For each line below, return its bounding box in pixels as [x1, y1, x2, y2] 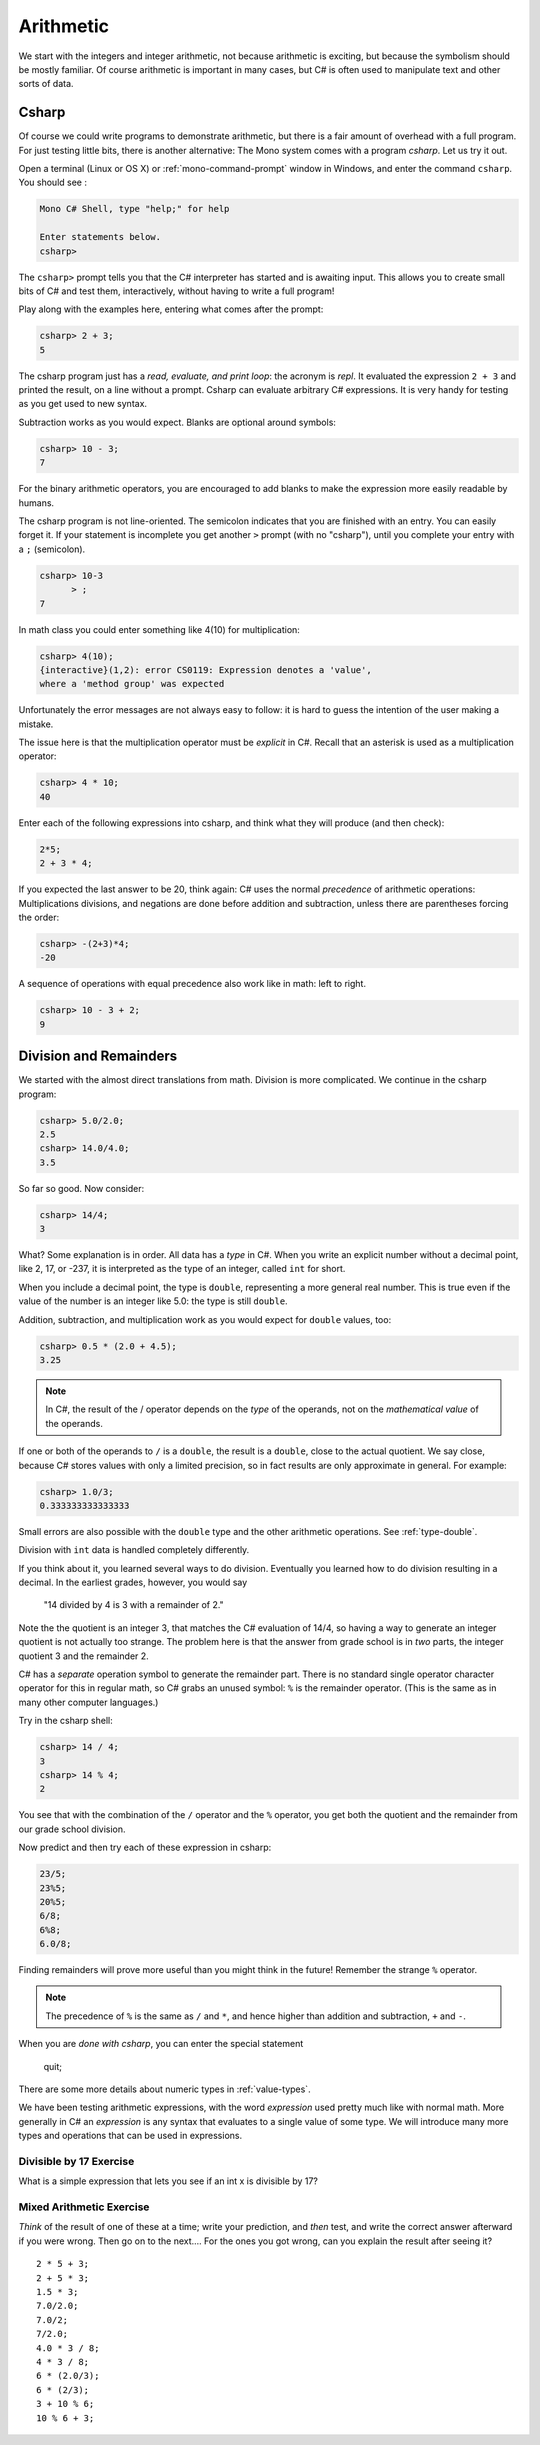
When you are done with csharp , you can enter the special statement [18, 2038, 304, 2050]
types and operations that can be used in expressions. [18, 2130, 243, 2142]
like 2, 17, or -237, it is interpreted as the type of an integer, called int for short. [18, 1263, 346, 1275]
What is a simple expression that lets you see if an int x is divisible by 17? [18, 2175, 319, 2187]
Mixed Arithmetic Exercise [18, 2200, 150, 2214]
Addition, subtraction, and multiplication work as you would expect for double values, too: [18, 1313, 392, 1325]
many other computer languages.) [18, 1696, 159, 1708]
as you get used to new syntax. [18, 398, 148, 410]
